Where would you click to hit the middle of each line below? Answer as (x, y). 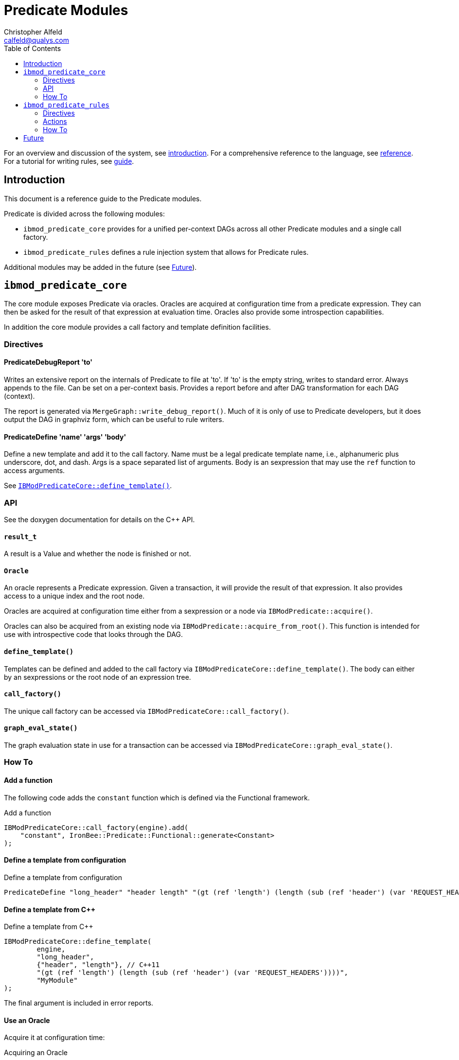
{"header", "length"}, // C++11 (98, 965)
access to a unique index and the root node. (74, 596)
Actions (55, 121)
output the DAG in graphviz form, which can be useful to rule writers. (114, 420)
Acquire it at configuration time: (54, 1038)
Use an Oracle (27, 1020)
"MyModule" (57, 980)
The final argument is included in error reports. (79, 1003)
